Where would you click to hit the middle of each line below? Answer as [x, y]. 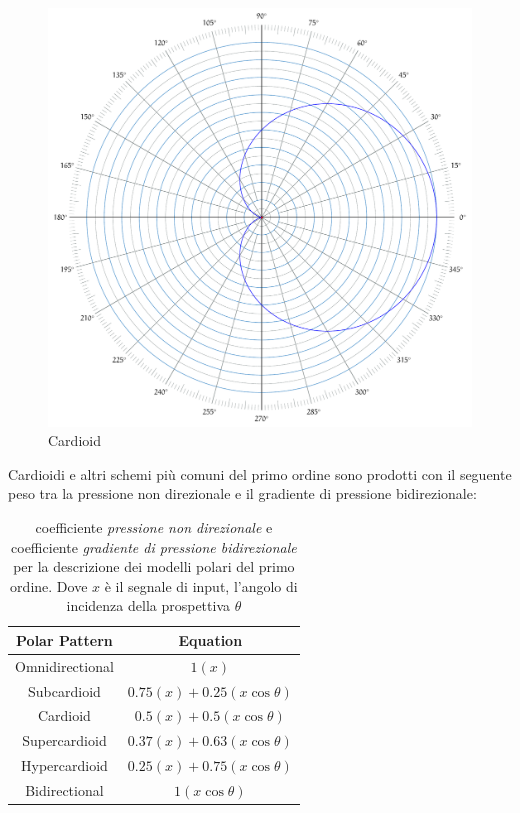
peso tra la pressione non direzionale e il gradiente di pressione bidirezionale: [242, 493]
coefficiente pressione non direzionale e [154, 526]
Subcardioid [64, 690]
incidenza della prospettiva [148, 605]
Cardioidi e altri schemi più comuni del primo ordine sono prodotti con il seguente [260, 473]
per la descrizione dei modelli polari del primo [154, 566]
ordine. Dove [49, 585]
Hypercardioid [64, 765]
